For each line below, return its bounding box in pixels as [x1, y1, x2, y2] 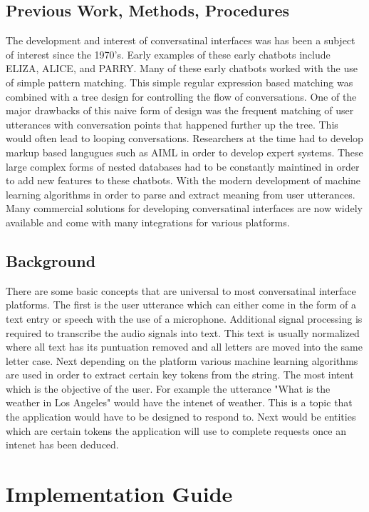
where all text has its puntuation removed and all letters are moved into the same [6, 339, 363, 354]
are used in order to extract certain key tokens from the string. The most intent [6, 367, 354, 382]
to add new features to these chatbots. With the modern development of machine [6, 173, 361, 188]
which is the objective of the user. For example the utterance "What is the [6, 381, 331, 396]
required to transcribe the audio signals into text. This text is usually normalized [6, 325, 360, 340]
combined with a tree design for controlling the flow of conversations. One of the [6, 89, 357, 104]
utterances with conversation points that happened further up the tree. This [6, 116, 338, 131]
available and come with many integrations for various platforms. [6, 214, 290, 229]
